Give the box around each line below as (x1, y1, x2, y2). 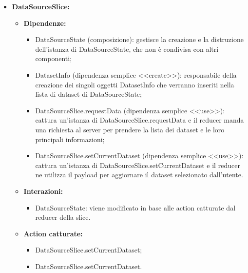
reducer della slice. (35, 212, 91, 222)
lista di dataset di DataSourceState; (35, 89, 142, 99)
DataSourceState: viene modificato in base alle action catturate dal (35, 202, 236, 212)
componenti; (35, 53, 72, 63)
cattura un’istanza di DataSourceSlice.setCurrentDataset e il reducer (35, 160, 240, 170)
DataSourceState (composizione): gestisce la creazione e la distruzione (35, 34, 244, 44)
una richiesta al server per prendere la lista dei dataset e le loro (35, 124, 225, 134)
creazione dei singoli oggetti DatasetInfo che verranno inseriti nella (35, 79, 234, 89)
